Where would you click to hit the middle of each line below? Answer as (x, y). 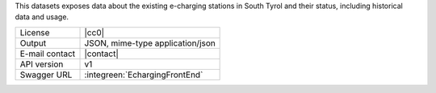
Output (33, 42)
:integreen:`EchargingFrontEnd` (144, 75)
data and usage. (42, 17)
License (35, 32)
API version (42, 64)
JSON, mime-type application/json (150, 42)
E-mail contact (48, 54)
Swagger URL (46, 75)
